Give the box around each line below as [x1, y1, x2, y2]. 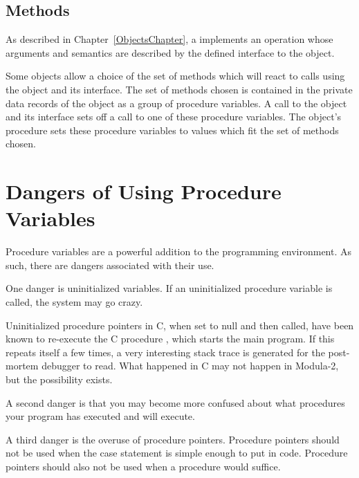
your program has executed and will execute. [6, 409, 195, 423]
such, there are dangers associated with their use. [6, 257, 214, 272]
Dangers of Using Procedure [6, 177, 282, 205]
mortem [6, 358, 39, 373]
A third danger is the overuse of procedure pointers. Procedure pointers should [6, 432, 340, 446]
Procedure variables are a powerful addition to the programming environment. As [6, 244, 352, 259]
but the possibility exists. [6, 372, 113, 387]
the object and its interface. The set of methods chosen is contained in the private [6, 82, 353, 96]
